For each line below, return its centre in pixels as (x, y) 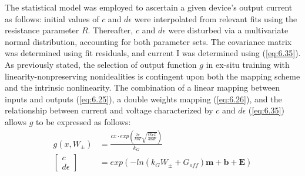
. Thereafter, (110, 30)
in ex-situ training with (248, 64)
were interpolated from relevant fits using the (216, 18)
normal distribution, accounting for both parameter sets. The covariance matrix (148, 41)
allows (16, 121)
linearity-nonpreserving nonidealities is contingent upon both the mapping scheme (152, 76)
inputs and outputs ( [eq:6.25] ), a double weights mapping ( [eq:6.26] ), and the (143, 99)
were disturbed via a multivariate (228, 30)
